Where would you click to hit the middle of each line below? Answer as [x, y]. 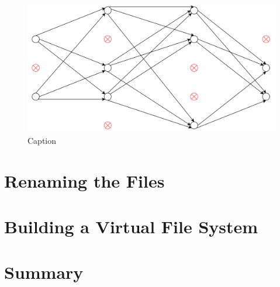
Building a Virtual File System [131, 226]
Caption [42, 140]
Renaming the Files [84, 180]
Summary [44, 272]
